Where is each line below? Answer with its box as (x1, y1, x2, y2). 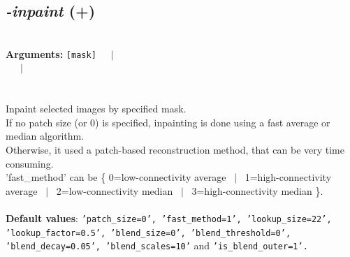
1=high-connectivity (245, 170, 332, 184)
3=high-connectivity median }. (191, 183, 323, 198)
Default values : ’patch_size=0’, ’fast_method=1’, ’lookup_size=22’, (6, 210, 332, 225)
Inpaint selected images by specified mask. (6, 101, 187, 116)
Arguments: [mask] (6, 46, 96, 61)
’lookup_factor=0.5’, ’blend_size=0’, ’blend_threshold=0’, (6, 228, 291, 238)
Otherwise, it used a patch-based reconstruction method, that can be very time (6, 142, 345, 157)
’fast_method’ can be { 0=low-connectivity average (6, 170, 226, 184)
